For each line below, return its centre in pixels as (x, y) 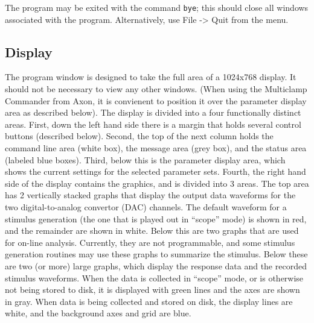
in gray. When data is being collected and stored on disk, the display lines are (149, 301)
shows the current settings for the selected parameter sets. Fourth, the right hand (155, 171)
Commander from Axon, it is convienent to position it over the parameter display (156, 100)
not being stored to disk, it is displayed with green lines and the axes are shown (152, 290)
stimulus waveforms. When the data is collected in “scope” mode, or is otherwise (154, 278)
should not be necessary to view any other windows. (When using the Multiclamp (156, 89)
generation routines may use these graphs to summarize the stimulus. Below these (156, 254)
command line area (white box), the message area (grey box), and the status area (156, 148)
